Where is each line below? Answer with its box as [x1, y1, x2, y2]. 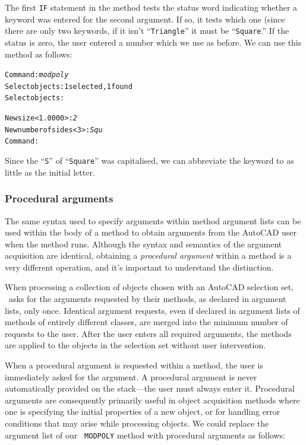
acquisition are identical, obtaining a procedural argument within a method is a [5, 249, 292, 262]
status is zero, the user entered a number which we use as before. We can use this [5, 36, 302, 48]
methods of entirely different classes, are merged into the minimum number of [5, 316, 288, 328]
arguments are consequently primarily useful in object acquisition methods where [5, 393, 300, 406]
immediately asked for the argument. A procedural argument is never [5, 370, 257, 383]
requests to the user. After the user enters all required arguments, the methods [5, 327, 292, 339]
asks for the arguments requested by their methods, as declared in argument [8, 293, 286, 305]
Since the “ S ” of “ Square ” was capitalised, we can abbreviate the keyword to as [5, 154, 294, 167]
